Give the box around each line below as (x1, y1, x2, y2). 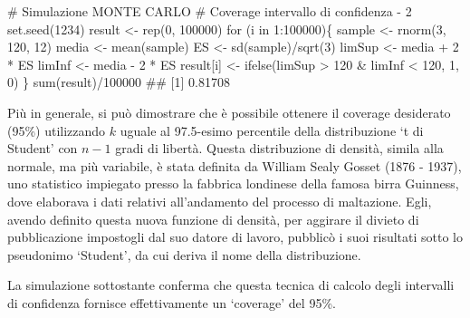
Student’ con (7, 139, 78, 158)
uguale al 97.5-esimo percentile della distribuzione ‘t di (120, 120, 424, 140)
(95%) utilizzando (7, 120, 106, 140)
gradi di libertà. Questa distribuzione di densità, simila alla (115, 139, 444, 158)
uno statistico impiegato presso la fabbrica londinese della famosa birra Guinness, (7, 174, 459, 193)
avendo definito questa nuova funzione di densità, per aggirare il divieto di (7, 209, 419, 228)
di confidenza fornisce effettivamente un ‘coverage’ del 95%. (7, 293, 336, 312)
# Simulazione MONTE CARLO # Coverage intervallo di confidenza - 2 (7, 2, 412, 20)
